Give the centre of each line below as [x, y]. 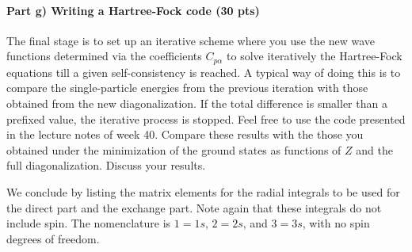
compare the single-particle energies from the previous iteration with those [187, 88]
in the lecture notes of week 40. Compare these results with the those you [185, 134]
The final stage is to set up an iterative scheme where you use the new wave [191, 40]
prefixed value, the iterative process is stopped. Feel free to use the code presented [206, 118]
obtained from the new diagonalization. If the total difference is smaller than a [197, 103]
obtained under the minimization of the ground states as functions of [174, 149]
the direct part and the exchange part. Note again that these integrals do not [194, 207]
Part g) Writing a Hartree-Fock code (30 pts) [133, 10]
